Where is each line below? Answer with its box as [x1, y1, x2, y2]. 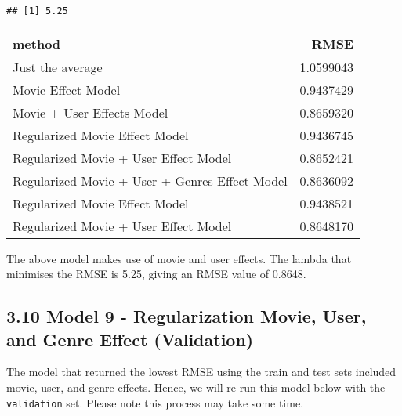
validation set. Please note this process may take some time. [6, 394, 304, 411]
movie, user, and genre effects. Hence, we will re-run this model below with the [6, 379, 386, 396]
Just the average [13, 57, 103, 76]
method [13, 34, 61, 52]
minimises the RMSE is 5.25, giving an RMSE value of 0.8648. [6, 266, 306, 282]
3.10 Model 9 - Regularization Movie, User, [6, 304, 367, 328]
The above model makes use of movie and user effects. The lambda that [6, 250, 352, 266]
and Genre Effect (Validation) [6, 327, 254, 351]
